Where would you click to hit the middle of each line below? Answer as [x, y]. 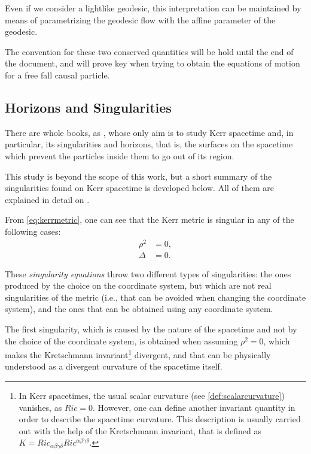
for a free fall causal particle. [57, 75]
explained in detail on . [47, 199]
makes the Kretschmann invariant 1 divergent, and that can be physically [138, 354]
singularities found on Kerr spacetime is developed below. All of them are [140, 188]
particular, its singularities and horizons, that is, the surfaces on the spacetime [149, 144]
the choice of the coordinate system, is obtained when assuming [121, 340]
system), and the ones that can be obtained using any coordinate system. [139, 309]
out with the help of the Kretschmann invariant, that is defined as [140, 430]
